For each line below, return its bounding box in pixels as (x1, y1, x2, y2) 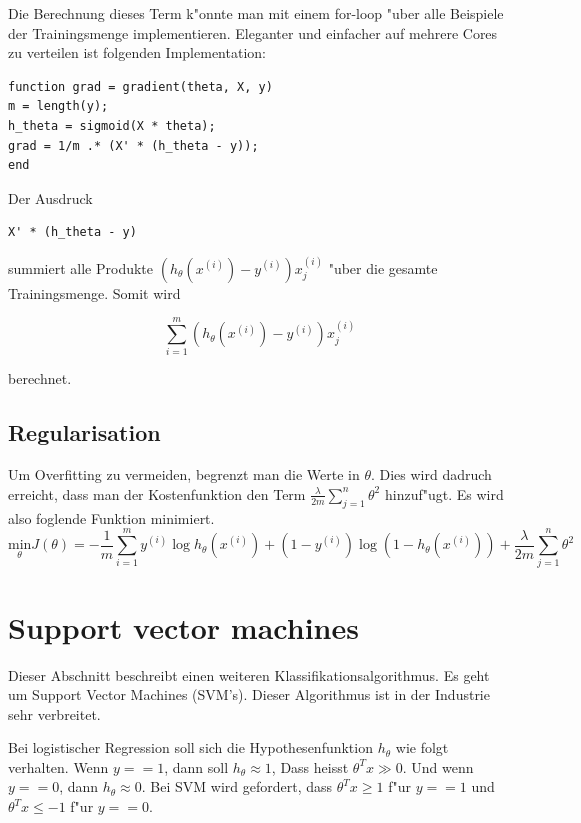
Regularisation (8, 417, 161, 448)
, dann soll (164, 756, 229, 777)
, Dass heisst (271, 756, 349, 777)
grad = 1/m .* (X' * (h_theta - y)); (8, 138, 259, 153)
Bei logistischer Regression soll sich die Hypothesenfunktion (8, 737, 373, 758)
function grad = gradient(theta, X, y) (8, 79, 273, 94)
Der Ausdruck (8, 187, 93, 208)
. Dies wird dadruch (370, 464, 492, 485)
